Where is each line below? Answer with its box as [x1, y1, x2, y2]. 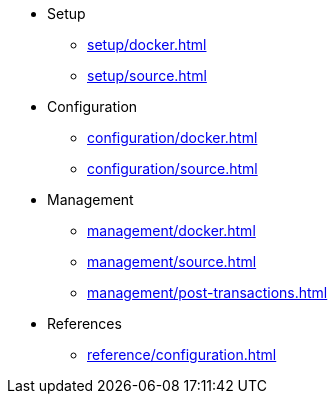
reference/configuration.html [87, 346, 277, 363]
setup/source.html [87, 67, 207, 84]
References [47, 315, 122, 332]
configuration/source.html [87, 160, 258, 177]
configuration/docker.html [87, 129, 258, 146]
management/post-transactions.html [87, 284, 328, 301]
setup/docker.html [87, 36, 207, 53]
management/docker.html [87, 222, 256, 239]
